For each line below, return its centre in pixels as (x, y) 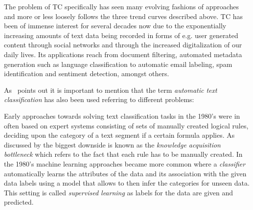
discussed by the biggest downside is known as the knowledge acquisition (112, 144)
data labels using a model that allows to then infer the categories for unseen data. (127, 183)
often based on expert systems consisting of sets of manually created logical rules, (126, 125)
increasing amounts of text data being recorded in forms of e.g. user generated (121, 35)
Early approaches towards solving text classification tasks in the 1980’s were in (122, 115)
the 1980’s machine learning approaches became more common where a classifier (125, 163)
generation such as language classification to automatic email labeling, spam (118, 64)
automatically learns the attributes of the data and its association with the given (125, 173)
